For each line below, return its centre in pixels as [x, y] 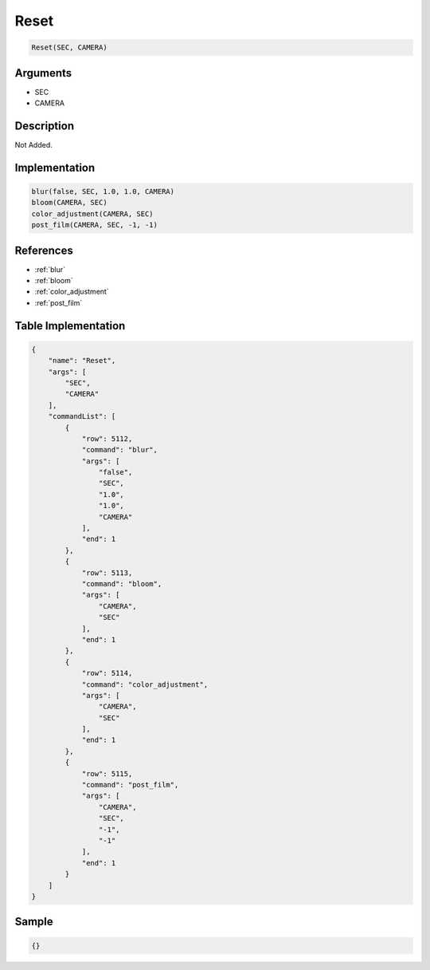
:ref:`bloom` [54, 280]
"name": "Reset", [82, 361]
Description [45, 126]
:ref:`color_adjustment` [72, 292]
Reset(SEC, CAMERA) [69, 47]
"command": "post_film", [130, 785]
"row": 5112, [107, 438]
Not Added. [34, 144]
